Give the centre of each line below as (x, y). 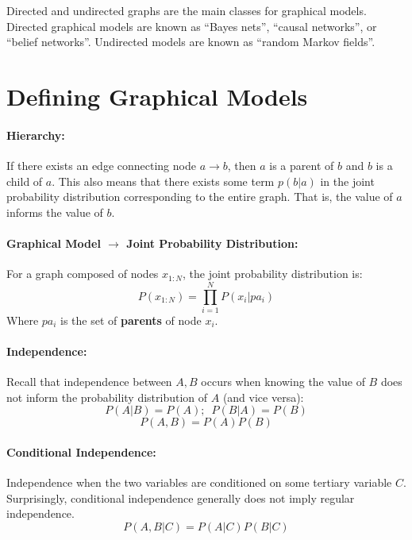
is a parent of (302, 165)
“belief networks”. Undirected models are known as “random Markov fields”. (191, 42)
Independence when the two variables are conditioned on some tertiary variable (199, 482)
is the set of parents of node (131, 320)
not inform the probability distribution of (107, 397)
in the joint (347, 181)
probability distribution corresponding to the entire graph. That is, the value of (200, 197)
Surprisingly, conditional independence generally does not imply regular (181, 498)
